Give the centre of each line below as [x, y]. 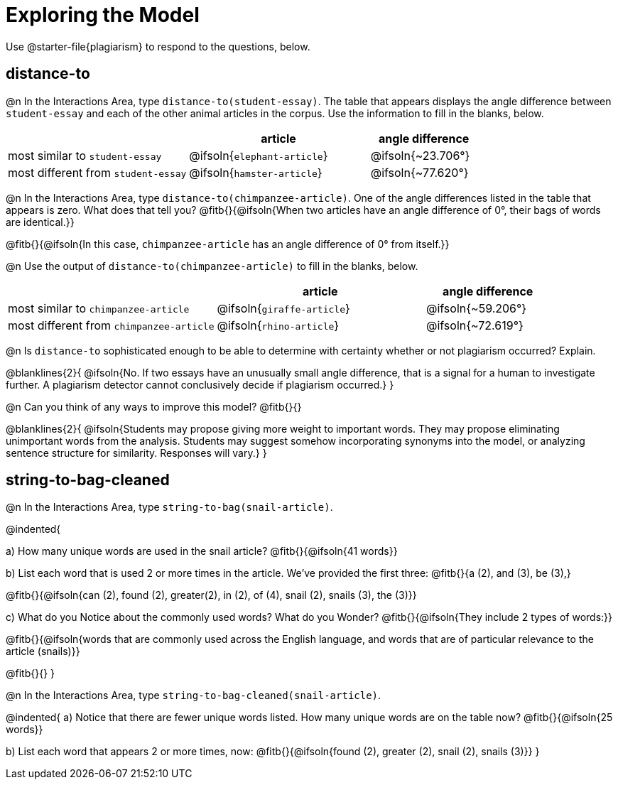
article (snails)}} [43, 651]
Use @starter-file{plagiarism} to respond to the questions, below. [158, 46]
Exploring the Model [103, 15]
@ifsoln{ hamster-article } [256, 172]
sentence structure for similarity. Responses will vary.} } [136, 453]
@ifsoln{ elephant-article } [259, 155]
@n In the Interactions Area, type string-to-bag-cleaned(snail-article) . [194, 695]
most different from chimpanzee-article [111, 325]
